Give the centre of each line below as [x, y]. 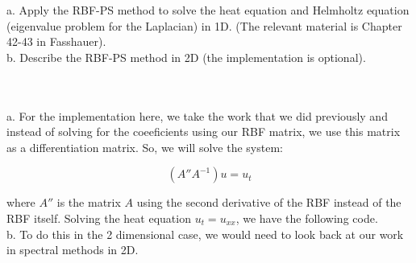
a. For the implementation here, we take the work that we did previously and [197, 115]
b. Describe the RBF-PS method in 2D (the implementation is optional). [186, 57]
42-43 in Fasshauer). [56, 41]
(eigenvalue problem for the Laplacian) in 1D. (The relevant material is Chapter [204, 25]
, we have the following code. [307, 218]
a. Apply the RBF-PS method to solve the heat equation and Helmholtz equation [208, 10]
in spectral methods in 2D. [73, 250]
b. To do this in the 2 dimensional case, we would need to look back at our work [205, 234]
